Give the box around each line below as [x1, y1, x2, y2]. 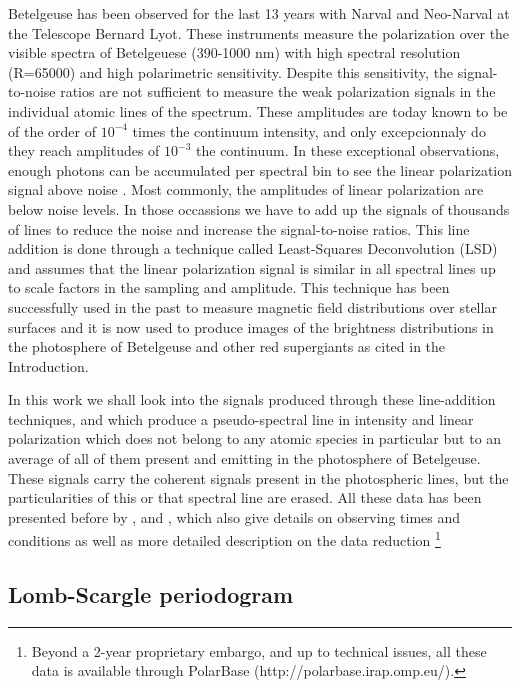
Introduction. [8, 355, 89, 376]
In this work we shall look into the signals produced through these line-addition [8, 389, 496, 410]
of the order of [8, 120, 96, 141]
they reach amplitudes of [8, 140, 160, 161]
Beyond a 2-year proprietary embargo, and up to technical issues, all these [31, 640, 487, 661]
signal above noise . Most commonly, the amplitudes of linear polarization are [8, 179, 484, 200]
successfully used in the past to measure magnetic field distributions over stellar [8, 296, 497, 317]
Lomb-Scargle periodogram [8, 579, 294, 610]
